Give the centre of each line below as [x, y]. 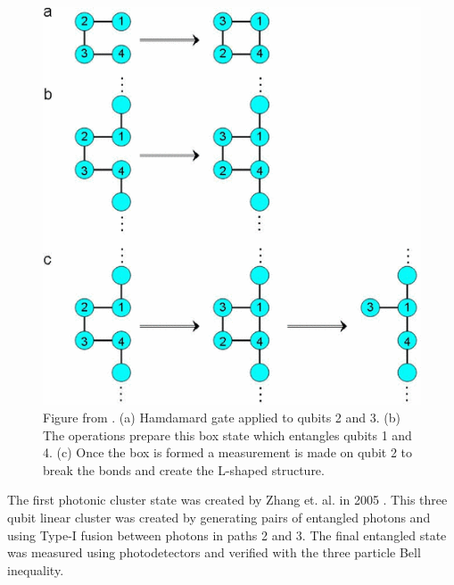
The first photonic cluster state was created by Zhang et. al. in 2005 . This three [227, 500]
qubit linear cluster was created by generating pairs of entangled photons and [219, 517]
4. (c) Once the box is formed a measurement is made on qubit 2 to [228, 452]
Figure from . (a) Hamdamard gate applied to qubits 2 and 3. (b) [222, 417]
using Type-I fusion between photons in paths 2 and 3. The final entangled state [227, 535]
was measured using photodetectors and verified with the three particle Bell [214, 552]
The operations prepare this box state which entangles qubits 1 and [227, 435]
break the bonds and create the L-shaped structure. [184, 469]
